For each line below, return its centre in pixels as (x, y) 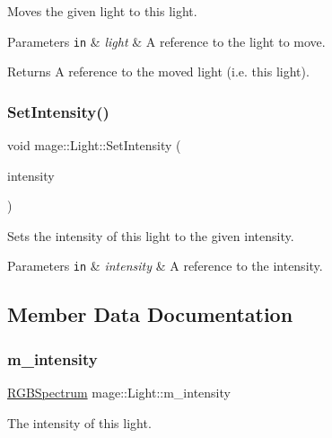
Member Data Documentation (150, 314)
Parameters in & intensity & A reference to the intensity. (165, 266)
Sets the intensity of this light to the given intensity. (151, 235)
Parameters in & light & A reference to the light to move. (166, 41)
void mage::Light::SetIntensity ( (94, 145)
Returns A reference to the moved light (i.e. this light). (158, 72)
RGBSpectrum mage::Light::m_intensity (119, 393)
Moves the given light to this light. (102, 11)
